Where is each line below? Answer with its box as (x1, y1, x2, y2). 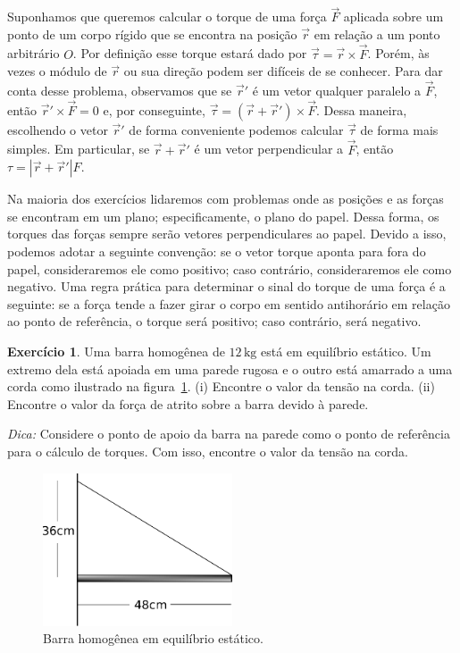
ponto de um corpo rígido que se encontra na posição (7, 24, 297, 43)
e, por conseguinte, (103, 100, 205, 119)
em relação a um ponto (314, 24, 440, 43)
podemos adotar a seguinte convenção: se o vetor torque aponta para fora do (7, 242, 426, 261)
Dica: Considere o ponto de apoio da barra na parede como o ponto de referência (7, 424, 450, 443)
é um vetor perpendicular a (194, 139, 344, 158)
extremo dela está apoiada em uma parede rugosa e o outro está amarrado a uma (7, 359, 453, 378)
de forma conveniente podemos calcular (129, 120, 344, 138)
